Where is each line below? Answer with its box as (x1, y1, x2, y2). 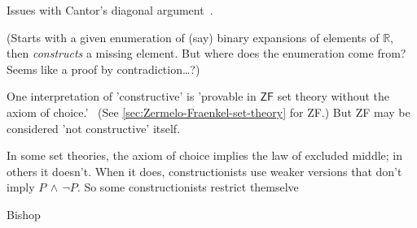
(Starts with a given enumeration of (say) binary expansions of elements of (7, 28, 380, 45)
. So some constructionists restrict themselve (77, 179, 299, 196)
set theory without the (277, 88, 390, 105)
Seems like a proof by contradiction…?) (7, 60, 200, 77)
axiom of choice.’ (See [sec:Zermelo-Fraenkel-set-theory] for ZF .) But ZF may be (7, 103, 410, 120)
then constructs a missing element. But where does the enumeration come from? (7, 45, 406, 62)
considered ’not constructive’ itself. (7, 119, 181, 136)
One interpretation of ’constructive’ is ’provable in (7, 88, 257, 105)
